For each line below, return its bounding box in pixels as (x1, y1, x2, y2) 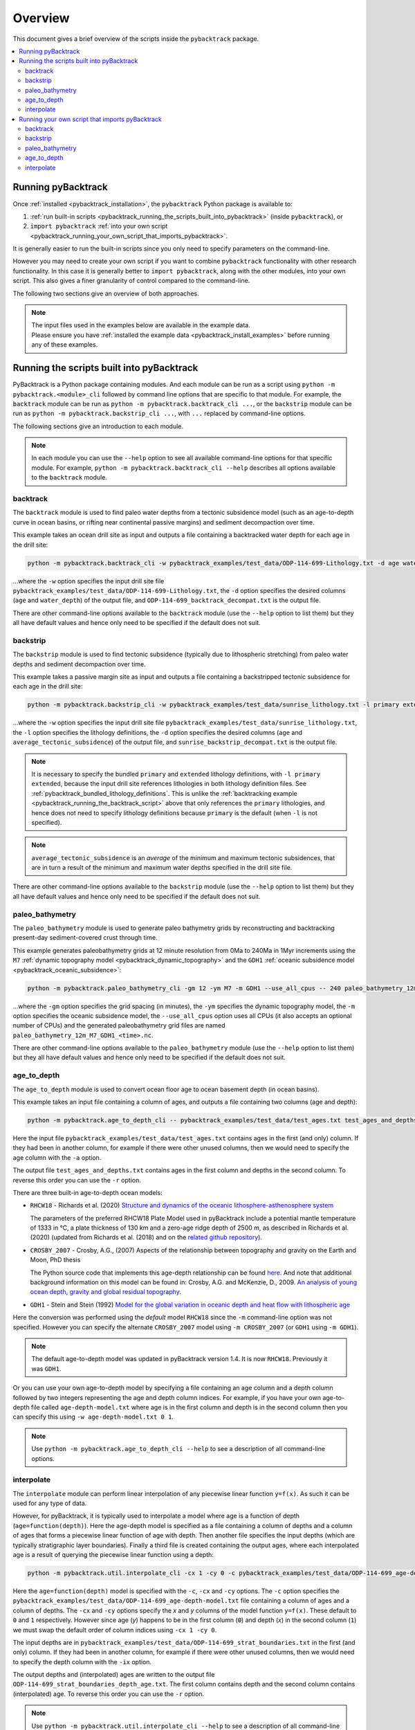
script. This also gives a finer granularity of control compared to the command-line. (12, 277, 250, 285)
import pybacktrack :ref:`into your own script (30, 222, 168, 230)
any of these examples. (31, 340, 98, 349)
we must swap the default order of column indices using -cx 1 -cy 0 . (12, 1626, 217, 1634)
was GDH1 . (31, 1364, 62, 1373)
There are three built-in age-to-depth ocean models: (12, 1188, 163, 1196)
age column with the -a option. (12, 1153, 102, 1162)
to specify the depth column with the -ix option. (12, 1657, 152, 1666)
